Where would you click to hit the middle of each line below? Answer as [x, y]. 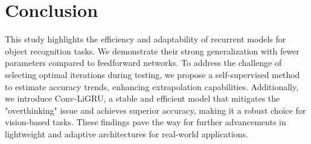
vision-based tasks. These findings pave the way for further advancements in [146, 122]
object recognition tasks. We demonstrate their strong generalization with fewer [152, 51]
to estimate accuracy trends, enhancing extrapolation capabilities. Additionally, [152, 86]
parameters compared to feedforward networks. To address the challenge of [143, 63]
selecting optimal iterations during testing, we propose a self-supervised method [152, 74]
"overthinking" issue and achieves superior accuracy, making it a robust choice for [155, 110]
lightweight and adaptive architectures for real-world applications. [127, 133]
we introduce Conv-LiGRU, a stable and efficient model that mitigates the [143, 98]
